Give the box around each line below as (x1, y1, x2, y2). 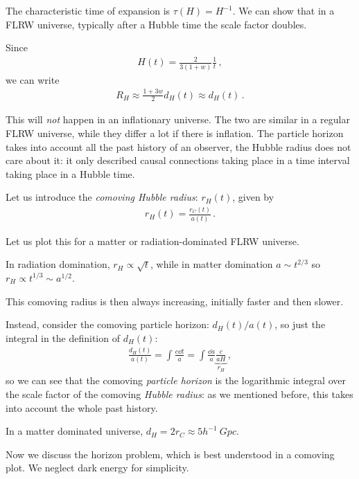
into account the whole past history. (6, 400, 158, 415)
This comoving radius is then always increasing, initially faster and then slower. (6, 293, 344, 308)
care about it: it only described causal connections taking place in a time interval (6, 153, 350, 168)
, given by (232, 190, 274, 204)
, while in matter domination (150, 257, 273, 271)
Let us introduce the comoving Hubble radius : (6, 190, 198, 204)
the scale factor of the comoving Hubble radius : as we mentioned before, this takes (6, 386, 353, 401)
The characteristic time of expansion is (6, 3, 170, 17)
